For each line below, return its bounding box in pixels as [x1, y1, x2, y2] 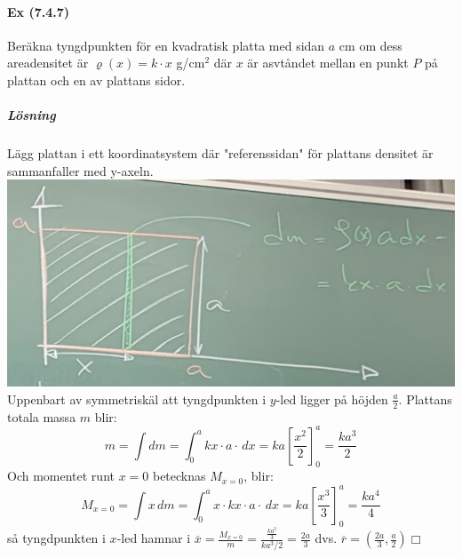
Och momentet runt [7, 466, 115, 485]
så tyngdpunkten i [7, 529, 106, 547]
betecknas [152, 466, 206, 485]
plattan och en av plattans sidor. [7, 70, 186, 89]
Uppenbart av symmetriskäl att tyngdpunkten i [7, 389, 267, 408]
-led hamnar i [116, 529, 191, 547]
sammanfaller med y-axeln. [7, 161, 154, 179]
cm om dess [339, 36, 402, 54]
